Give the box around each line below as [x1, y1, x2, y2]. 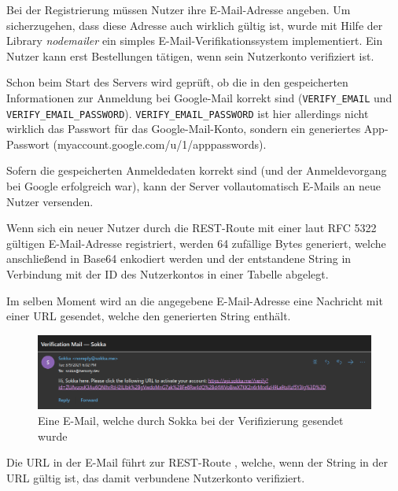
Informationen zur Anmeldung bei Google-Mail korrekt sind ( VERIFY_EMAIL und [6, 89, 392, 105]
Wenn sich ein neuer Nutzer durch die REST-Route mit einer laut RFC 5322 [6, 220, 377, 236]
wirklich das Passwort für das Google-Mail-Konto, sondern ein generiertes [6, 120, 361, 137]
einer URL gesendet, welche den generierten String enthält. [6, 308, 291, 324]
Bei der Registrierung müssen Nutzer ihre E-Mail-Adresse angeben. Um [6, 2, 351, 17]
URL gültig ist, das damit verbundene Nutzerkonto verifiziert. [6, 469, 305, 485]
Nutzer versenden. [6, 193, 94, 209]
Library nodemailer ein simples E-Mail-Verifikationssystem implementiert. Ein [6, 32, 383, 49]
